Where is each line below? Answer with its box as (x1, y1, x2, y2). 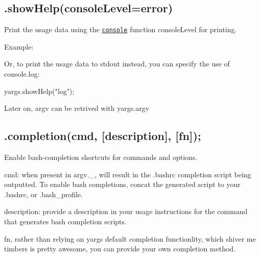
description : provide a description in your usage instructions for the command (4, 206, 248, 217)
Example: (4, 41, 34, 52)
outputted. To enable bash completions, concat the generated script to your (4, 179, 241, 190)
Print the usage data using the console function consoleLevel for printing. (4, 24, 237, 35)
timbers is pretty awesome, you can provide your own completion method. (4, 243, 236, 254)
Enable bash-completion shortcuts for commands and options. (4, 152, 198, 162)
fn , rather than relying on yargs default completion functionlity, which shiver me (4, 233, 256, 244)
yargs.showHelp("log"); (4, 85, 75, 96)
